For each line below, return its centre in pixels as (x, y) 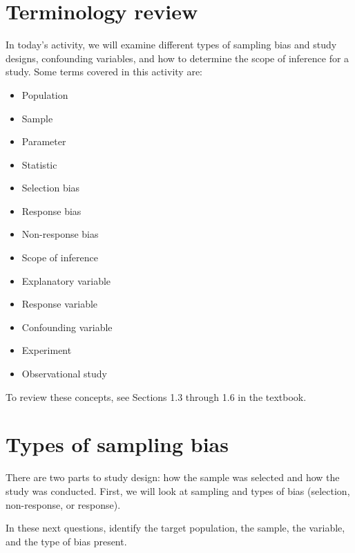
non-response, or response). (63, 504)
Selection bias (51, 188)
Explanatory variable (66, 280)
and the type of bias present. (66, 541)
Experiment (47, 350)
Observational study (64, 374)
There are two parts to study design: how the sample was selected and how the (173, 477)
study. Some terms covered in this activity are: (104, 72)
